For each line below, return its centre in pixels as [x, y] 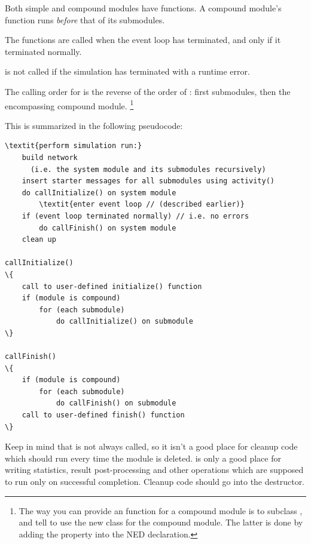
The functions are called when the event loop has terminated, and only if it [143, 40]
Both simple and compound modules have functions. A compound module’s [143, 8]
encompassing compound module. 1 [69, 105]
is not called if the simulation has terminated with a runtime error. [127, 71]
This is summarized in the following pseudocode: [94, 125]
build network [50, 158]
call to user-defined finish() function [103, 415]
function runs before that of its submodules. [85, 19]
